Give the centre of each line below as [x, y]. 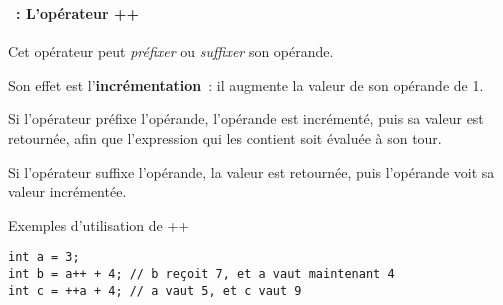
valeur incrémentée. [67, 191]
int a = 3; [44, 257]
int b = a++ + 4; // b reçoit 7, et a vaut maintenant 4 [201, 273]
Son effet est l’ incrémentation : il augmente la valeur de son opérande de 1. [246, 84]
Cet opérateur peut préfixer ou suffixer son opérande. [171, 51]
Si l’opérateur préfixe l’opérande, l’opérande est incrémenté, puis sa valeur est [246, 118]
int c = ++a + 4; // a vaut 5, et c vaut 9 [155, 290]
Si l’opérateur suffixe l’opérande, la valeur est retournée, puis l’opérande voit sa [251, 171]
